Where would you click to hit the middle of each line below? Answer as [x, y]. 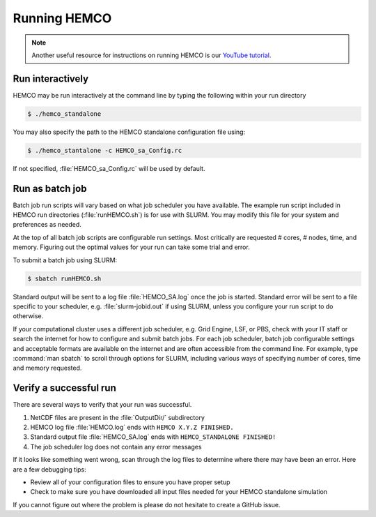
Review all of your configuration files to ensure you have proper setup [130, 482]
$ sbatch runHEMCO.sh [64, 278]
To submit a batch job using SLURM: [65, 260]
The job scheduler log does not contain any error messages [116, 447]
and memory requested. [47, 368]
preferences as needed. [47, 225]
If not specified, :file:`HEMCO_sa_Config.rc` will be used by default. [109, 168]
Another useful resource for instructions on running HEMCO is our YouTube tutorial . [151, 55]
